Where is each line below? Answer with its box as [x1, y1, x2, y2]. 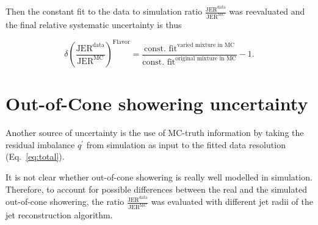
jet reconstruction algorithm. [5, 209, 113, 221]
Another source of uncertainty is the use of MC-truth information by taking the [5, 126, 304, 139]
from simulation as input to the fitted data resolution [86, 138, 286, 151]
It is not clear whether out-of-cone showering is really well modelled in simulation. [5, 170, 313, 183]
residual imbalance [5, 138, 75, 151]
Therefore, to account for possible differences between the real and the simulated [5, 182, 307, 195]
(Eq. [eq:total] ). [5, 150, 65, 163]
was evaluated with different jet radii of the [151, 195, 313, 208]
